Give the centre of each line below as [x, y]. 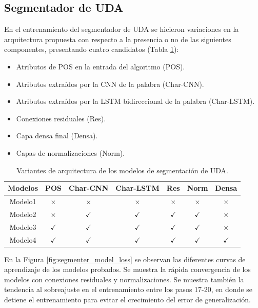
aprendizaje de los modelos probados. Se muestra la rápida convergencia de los [127, 269]
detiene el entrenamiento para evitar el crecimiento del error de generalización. [127, 299]
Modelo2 [23, 214]
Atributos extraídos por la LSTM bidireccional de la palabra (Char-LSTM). [135, 101]
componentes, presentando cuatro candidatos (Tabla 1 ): [92, 49]
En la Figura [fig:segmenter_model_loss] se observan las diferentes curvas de [125, 259]
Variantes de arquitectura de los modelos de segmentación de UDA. [122, 170]
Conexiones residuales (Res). [61, 118]
